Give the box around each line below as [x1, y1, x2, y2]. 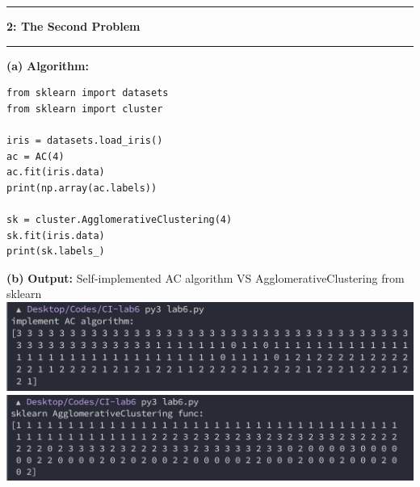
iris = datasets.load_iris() [6, 134, 163, 146]
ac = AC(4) [6, 150, 65, 162]
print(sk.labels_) [6, 246, 105, 258]
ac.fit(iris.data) [6, 166, 105, 178]
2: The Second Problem [6, 18, 141, 34]
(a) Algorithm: [6, 57, 89, 73]
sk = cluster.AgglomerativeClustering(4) [6, 213, 233, 225]
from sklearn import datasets [6, 87, 169, 99]
